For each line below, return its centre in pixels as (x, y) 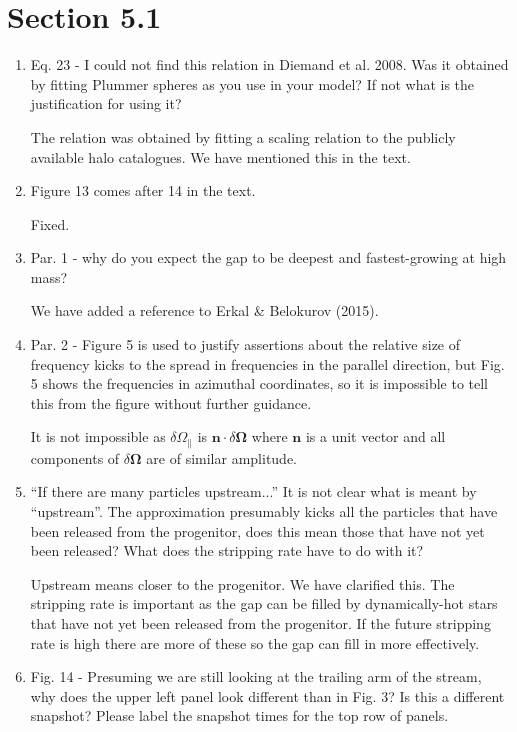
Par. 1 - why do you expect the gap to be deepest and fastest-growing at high (268, 257)
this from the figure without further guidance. (171, 402)
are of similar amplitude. (222, 457)
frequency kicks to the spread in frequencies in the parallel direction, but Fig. (267, 363)
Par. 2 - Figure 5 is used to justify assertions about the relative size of (245, 344)
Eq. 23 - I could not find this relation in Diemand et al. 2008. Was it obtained (269, 64)
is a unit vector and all (375, 436)
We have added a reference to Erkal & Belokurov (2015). (204, 310)
